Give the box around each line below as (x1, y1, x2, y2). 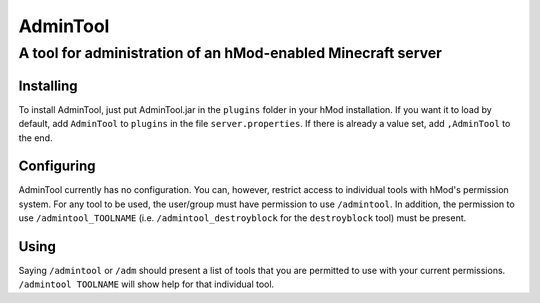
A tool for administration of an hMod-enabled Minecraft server (18, 44, 442, 62)
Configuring (18, 158, 96, 175)
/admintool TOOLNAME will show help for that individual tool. (18, 278, 275, 290)
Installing (18, 77, 79, 94)
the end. (18, 131, 53, 144)
